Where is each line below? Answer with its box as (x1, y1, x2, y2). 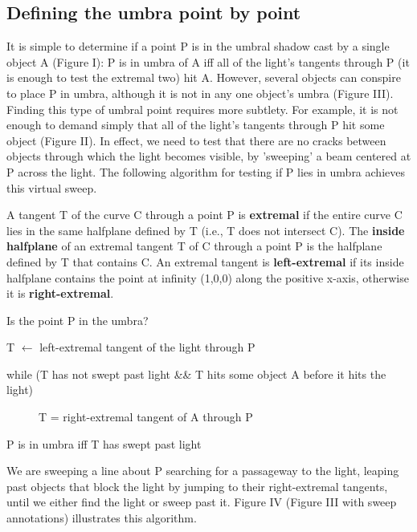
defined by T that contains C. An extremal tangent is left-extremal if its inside (6, 253, 404, 270)
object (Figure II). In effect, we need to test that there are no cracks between (6, 132, 386, 148)
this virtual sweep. (6, 179, 97, 196)
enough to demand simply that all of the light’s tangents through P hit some (6, 116, 385, 133)
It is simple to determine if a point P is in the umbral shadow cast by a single (6, 38, 390, 55)
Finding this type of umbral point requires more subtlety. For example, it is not (6, 100, 399, 117)
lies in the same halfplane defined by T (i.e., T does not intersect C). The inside (6, 221, 405, 238)
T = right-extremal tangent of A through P (39, 408, 253, 425)
